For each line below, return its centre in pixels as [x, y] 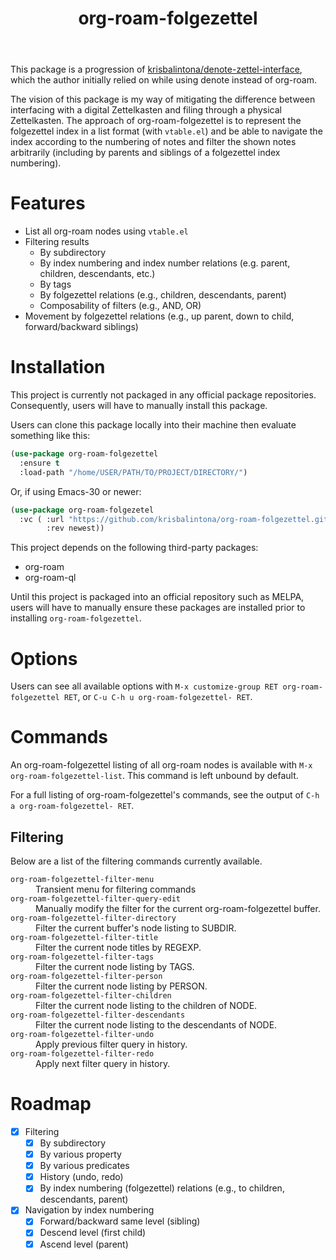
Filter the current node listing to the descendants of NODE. [156, 1025]
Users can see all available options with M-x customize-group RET [144, 686]
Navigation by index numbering [89, 1210]
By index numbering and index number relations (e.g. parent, [165, 263]
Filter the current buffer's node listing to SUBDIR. [136, 928]
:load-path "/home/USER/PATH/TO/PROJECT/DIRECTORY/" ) [133, 472]
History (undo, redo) [81, 1177]
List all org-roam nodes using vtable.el [106, 231]
